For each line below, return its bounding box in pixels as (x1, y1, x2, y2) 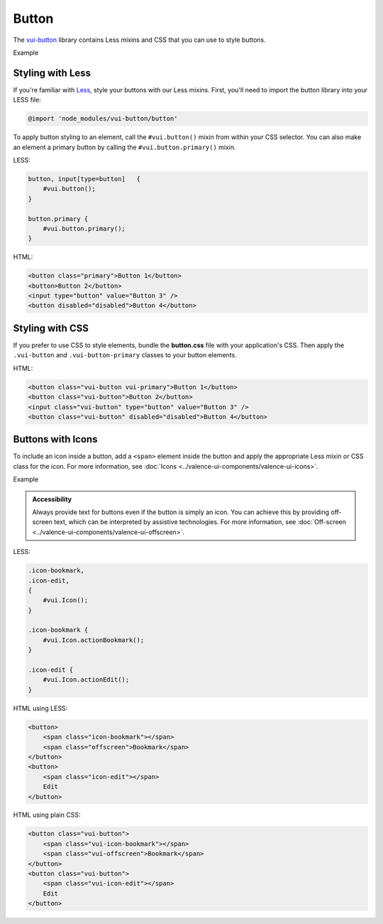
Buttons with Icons (13, 433, 98, 445)
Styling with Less (13, 67, 91, 79)
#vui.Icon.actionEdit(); (43, 675, 130, 684)
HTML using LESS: (13, 704, 68, 712)
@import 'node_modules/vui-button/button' (28, 114, 178, 123)
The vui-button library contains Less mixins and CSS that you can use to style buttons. (13, 36, 266, 44)
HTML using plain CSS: (13, 810, 81, 820)
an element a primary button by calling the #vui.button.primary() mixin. (13, 143, 237, 151)
